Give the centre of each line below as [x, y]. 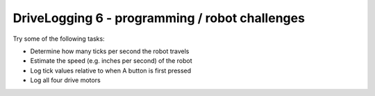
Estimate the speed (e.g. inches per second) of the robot [111, 61]
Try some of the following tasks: [59, 39]
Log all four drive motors [65, 80]
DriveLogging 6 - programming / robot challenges [159, 18]
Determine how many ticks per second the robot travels [110, 51]
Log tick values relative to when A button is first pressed [111, 70]
